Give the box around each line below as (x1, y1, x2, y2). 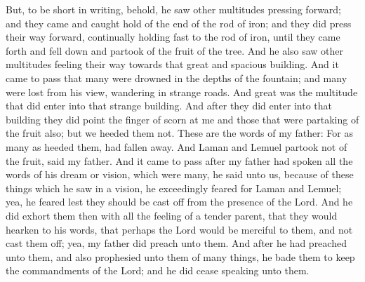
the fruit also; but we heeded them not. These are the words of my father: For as (6, 126, 353, 140)
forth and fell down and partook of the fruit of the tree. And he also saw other (6, 43, 344, 58)
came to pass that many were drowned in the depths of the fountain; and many (6, 70, 347, 85)
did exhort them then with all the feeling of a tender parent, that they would (6, 208, 338, 222)
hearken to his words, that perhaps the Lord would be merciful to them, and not (6, 222, 353, 236)
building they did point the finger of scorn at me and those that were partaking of (6, 112, 359, 126)
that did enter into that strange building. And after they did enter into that (6, 98, 333, 113)
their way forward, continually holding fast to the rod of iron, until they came (6, 29, 340, 44)
